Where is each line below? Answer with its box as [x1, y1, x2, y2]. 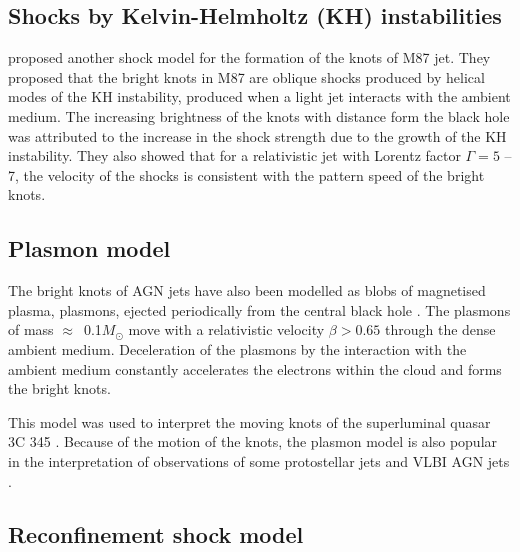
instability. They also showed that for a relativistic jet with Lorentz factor [8, 145, 461, 166]
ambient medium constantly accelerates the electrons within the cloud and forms [8, 358, 502, 379]
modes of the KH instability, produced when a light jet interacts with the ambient [8, 86, 511, 107]
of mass [8, 319, 54, 340]
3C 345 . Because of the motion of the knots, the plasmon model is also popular [8, 431, 498, 452]
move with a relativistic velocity [128, 319, 325, 340]
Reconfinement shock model [8, 519, 304, 550]
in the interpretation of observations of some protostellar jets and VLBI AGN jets [8, 450, 510, 471]
